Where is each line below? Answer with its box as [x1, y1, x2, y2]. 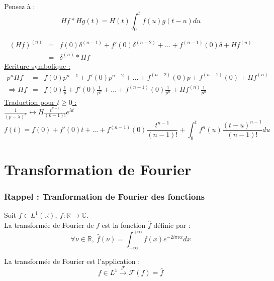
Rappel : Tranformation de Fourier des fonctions [4, 190, 205, 203]
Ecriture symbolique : [4, 60, 70, 71]
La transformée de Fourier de [4, 220, 94, 230]
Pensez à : [4, 1, 35, 11]
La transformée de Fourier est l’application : [4, 255, 140, 266]
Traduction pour [4, 96, 55, 107]
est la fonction [102, 220, 146, 230]
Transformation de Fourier [4, 159, 192, 179]
